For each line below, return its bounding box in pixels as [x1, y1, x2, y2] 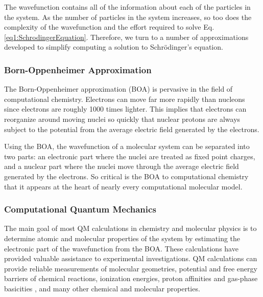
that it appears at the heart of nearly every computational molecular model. [4, 181, 243, 192]
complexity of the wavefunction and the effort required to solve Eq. [4, 22, 214, 32]
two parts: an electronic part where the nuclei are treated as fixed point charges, [4, 151, 255, 161]
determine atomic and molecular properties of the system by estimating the [4, 232, 241, 243]
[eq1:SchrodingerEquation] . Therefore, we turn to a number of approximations [4, 31, 249, 42]
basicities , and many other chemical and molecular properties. [4, 283, 200, 293]
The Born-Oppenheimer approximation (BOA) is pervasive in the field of [4, 83, 233, 94]
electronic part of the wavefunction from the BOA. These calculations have [4, 243, 238, 253]
